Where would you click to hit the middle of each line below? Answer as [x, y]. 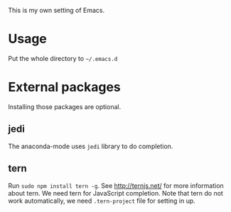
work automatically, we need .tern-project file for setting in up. [102, 201]
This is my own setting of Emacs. [57, 10]
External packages [65, 87]
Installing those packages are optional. [65, 106]
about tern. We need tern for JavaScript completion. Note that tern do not [116, 193]
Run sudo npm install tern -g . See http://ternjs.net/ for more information [116, 185]
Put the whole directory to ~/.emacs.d [63, 58]
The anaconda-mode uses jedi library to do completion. [91, 146]
